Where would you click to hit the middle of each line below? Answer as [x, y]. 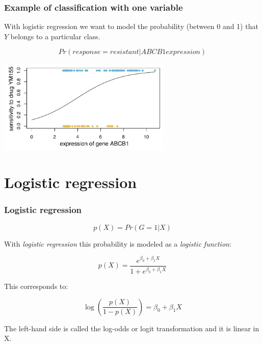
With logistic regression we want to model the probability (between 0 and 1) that [131, 26]
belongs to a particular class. [55, 36]
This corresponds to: [36, 286]
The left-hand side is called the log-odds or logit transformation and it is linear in [132, 328]
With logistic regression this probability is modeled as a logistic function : [118, 243]
